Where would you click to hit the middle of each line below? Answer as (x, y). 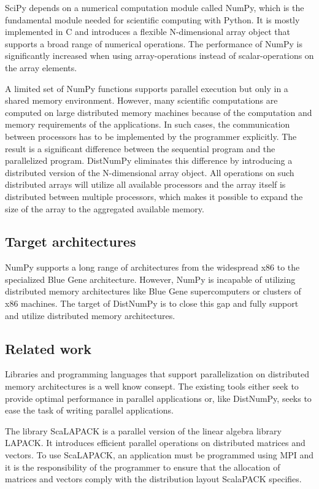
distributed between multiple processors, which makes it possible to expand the (154, 196)
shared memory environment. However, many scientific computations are (141, 100)
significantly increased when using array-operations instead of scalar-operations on (159, 56)
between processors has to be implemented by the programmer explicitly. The (151, 136)
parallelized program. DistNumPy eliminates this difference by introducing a (149, 160)
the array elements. (41, 67)
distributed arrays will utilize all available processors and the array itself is (145, 184)
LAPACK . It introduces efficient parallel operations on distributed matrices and (155, 443)
